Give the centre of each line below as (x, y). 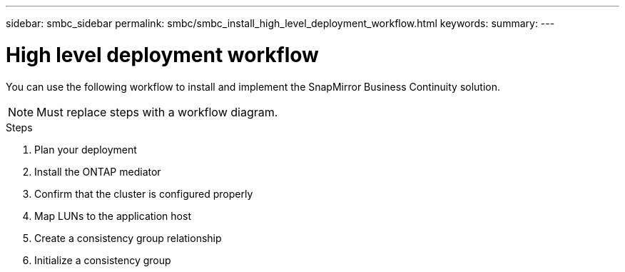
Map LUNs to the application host (113, 216)
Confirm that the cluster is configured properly (144, 193)
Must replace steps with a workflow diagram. (157, 112)
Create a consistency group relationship (128, 238)
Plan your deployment (86, 149)
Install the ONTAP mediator (98, 171)
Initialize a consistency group (103, 260)
